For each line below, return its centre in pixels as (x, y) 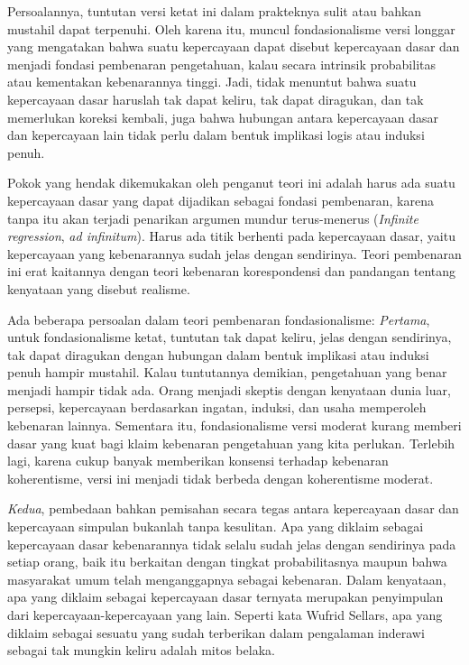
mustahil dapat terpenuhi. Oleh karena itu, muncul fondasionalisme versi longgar (231, 28)
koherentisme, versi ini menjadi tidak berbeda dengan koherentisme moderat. (221, 478)
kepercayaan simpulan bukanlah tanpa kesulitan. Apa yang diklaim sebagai (216, 526)
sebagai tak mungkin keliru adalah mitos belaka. (141, 650)
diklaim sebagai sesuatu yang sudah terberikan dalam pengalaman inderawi (216, 632)
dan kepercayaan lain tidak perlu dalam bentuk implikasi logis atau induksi (216, 135)
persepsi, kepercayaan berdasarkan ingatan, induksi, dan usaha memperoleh (217, 407)
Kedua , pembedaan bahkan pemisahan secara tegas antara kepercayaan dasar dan (233, 508)
